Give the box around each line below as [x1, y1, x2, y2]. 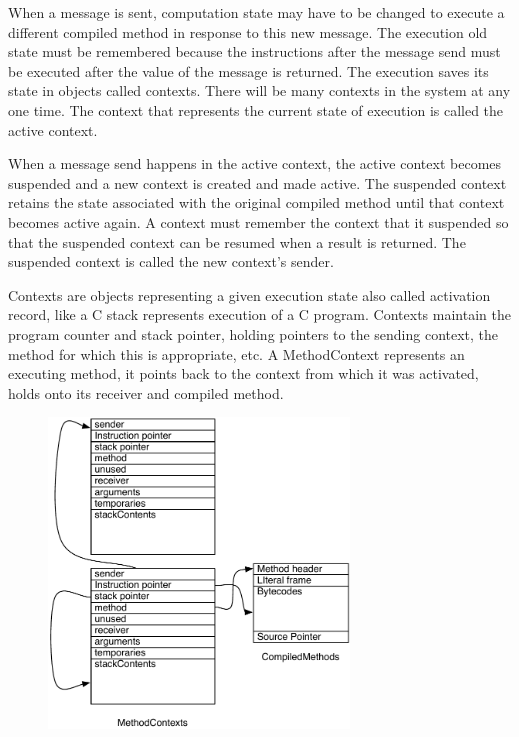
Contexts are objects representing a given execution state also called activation [8, 284, 491, 305]
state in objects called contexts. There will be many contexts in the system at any [8, 80, 511, 101]
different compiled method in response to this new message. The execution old [8, 21, 488, 42]
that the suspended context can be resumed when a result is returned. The [8, 231, 466, 252]
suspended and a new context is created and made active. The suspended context [8, 172, 507, 193]
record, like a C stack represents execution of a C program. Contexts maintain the [8, 304, 511, 325]
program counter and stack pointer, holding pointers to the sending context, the [8, 323, 499, 344]
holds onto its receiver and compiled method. [8, 382, 284, 403]
